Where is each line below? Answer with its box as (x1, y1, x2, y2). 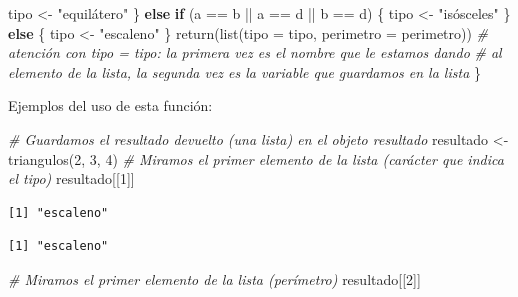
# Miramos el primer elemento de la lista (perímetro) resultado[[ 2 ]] (8, 268, 421, 289)
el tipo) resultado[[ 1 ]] (8, 168, 135, 189)
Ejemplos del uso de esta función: (8, 95, 213, 116)
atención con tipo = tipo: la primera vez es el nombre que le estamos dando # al (8, 42, 502, 63)
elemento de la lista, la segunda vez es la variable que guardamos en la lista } (8, 61, 481, 82)
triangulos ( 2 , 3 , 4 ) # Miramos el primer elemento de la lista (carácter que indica (8, 148, 504, 169)
